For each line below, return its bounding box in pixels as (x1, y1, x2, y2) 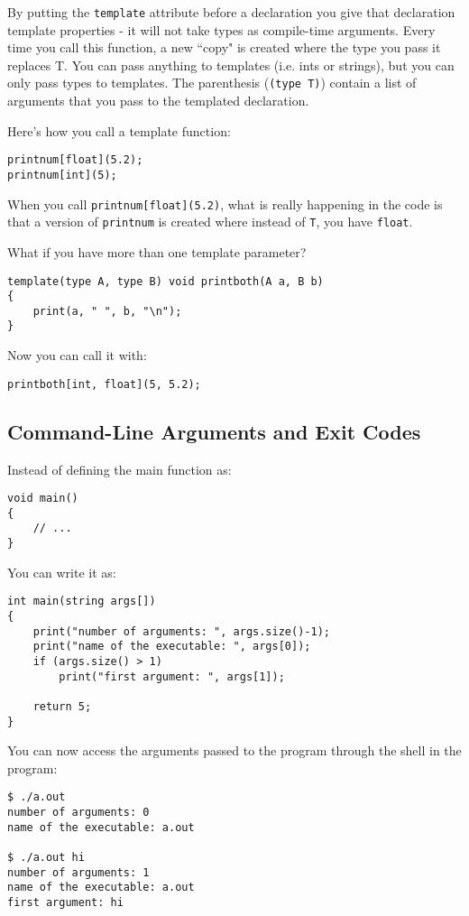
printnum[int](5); (7, 168, 117, 181)
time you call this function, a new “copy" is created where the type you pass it (7, 38, 441, 57)
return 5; (32, 699, 92, 713)
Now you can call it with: (7, 346, 147, 365)
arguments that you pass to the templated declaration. (7, 91, 309, 110)
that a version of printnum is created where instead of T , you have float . (7, 212, 413, 231)
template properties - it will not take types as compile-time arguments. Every (7, 20, 436, 39)
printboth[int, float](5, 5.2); (7, 377, 201, 391)
